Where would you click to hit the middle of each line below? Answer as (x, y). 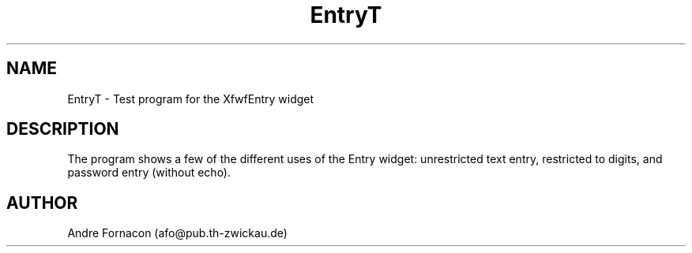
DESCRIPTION (63, 129)
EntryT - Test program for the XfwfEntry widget (191, 99)
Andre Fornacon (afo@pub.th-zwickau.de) (177, 233)
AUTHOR (42, 203)
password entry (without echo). (149, 173)
